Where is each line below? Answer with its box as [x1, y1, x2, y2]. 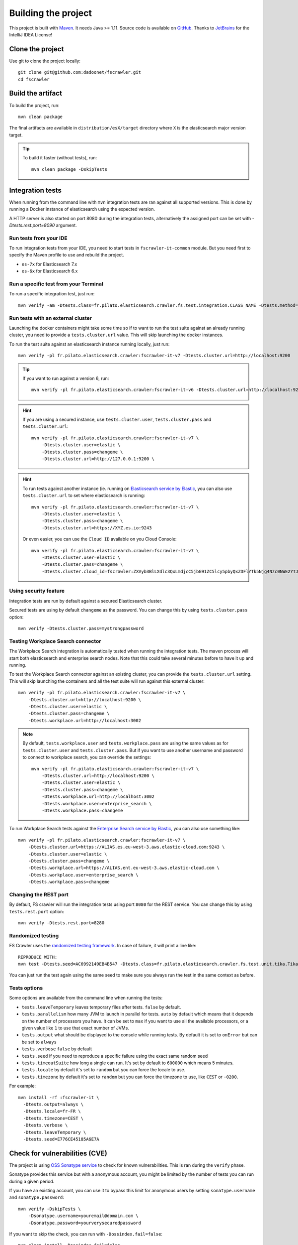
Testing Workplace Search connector [9, 637, 101, 644]
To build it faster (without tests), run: [22, 155, 97, 161]
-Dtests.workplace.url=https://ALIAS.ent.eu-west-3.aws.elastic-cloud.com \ [28, 865, 220, 871]
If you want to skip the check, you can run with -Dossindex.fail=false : [9, 1231, 162, 1237]
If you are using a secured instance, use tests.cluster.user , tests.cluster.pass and [22, 416, 212, 423]
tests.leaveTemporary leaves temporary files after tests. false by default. [21, 1004, 181, 1010]
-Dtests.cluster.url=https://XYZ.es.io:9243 [41, 525, 152, 530]
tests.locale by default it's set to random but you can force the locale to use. [21, 1067, 186, 1073]
